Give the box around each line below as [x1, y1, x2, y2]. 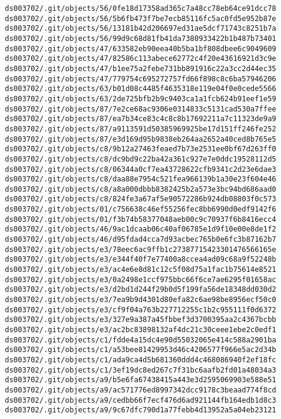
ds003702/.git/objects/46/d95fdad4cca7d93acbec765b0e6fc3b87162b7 [5, 235, 277, 244]
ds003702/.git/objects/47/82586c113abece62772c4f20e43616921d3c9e [5, 54, 277, 63]
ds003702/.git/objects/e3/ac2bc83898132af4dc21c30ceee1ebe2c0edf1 [5, 326, 277, 334]
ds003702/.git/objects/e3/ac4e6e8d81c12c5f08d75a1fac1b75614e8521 [5, 265, 277, 274]
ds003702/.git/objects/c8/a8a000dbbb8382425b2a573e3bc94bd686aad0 [5, 184, 277, 194]
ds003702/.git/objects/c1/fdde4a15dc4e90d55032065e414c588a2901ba [5, 335, 277, 344]
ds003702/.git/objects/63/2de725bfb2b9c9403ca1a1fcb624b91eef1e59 [5, 94, 277, 103]
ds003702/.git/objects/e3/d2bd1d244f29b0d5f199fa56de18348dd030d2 [5, 285, 277, 294]
